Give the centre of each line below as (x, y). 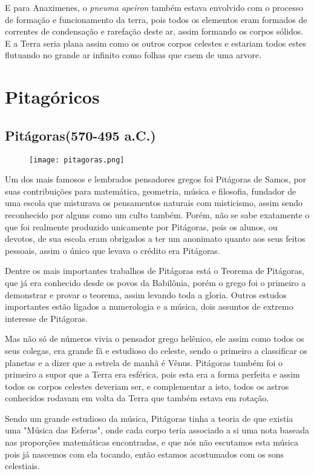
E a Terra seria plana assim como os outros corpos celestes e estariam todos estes (155, 43)
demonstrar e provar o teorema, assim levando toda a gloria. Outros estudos (146, 294)
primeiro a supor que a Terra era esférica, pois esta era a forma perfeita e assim (152, 374)
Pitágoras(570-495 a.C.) (80, 135)
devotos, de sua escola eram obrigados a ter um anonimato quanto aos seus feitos (155, 239)
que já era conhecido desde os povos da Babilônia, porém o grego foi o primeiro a (155, 282)
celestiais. (22, 466)
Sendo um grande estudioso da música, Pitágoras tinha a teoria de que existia (149, 418)
